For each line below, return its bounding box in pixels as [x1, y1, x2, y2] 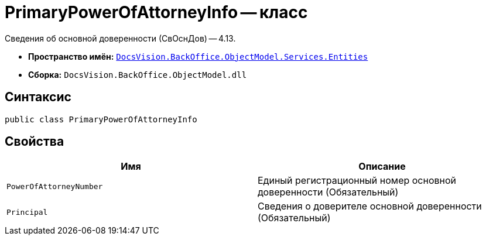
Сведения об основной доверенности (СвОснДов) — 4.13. [5, 33, 236, 43]
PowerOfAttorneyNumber [6, 181, 103, 191]
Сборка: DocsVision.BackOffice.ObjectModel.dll [28, 69, 247, 80]
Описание [358, 160, 406, 173]
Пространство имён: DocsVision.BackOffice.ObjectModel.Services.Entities [28, 51, 368, 61]
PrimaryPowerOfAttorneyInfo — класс [5, 2, 308, 22]
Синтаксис [5, 90, 71, 105]
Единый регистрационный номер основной [258, 174, 457, 187]
